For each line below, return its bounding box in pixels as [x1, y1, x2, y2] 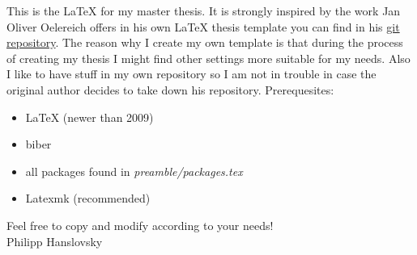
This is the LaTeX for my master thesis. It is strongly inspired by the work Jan [6, 2, 401, 19]
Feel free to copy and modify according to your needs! [6, 216, 274, 233]
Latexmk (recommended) [25, 190, 151, 207]
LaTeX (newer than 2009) [25, 108, 154, 125]
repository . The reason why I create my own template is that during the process [6, 34, 403, 51]
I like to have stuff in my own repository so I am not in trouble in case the [6, 65, 377, 82]
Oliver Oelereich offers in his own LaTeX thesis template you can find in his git [6, 18, 400, 35]
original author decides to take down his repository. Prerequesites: [6, 81, 334, 98]
